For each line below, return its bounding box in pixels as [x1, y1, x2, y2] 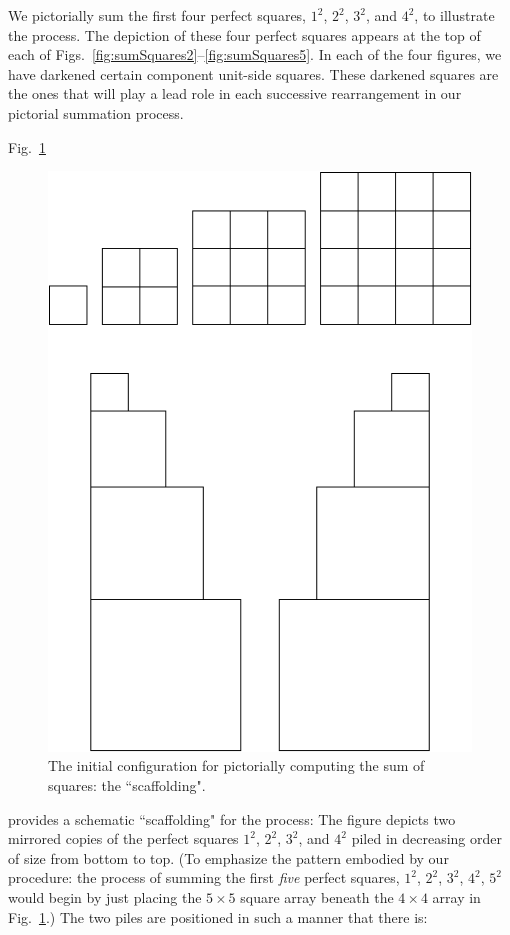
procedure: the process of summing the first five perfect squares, [8, 867, 400, 888]
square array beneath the [240, 887, 394, 908]
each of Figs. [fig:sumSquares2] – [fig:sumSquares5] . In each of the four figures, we [8, 44, 502, 65]
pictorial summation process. [8, 102, 184, 123]
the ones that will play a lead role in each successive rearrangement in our [8, 83, 462, 104]
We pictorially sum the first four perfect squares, [8, 5, 307, 25]
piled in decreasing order [351, 828, 502, 849]
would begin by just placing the [8, 887, 202, 908]
